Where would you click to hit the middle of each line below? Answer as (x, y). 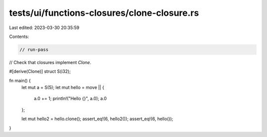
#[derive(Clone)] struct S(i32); (40, 71)
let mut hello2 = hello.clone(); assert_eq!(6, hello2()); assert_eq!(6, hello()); (97, 119)
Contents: (19, 36)
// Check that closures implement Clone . (50, 62)
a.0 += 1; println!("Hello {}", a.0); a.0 (70, 99)
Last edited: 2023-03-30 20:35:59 (44, 28)
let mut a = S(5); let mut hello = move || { (63, 87)
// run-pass (34, 50)
